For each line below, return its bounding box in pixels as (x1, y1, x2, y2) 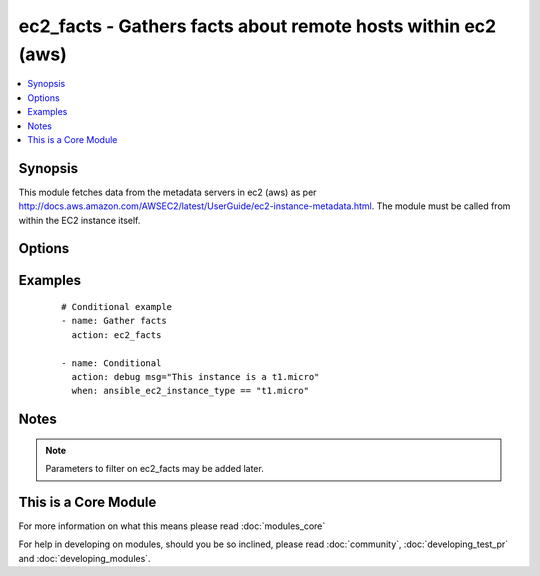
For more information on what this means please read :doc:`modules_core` (18, 520, 326, 532)
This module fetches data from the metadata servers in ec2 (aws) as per (18, 186, 317, 198)
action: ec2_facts (71, 329, 162, 340)
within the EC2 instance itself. (18, 214, 141, 226)
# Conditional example (61, 301, 173, 313)
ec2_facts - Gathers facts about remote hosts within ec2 (18, 15, 497, 37)
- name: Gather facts (61, 315, 167, 327)
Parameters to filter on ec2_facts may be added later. (45, 463, 264, 475)
